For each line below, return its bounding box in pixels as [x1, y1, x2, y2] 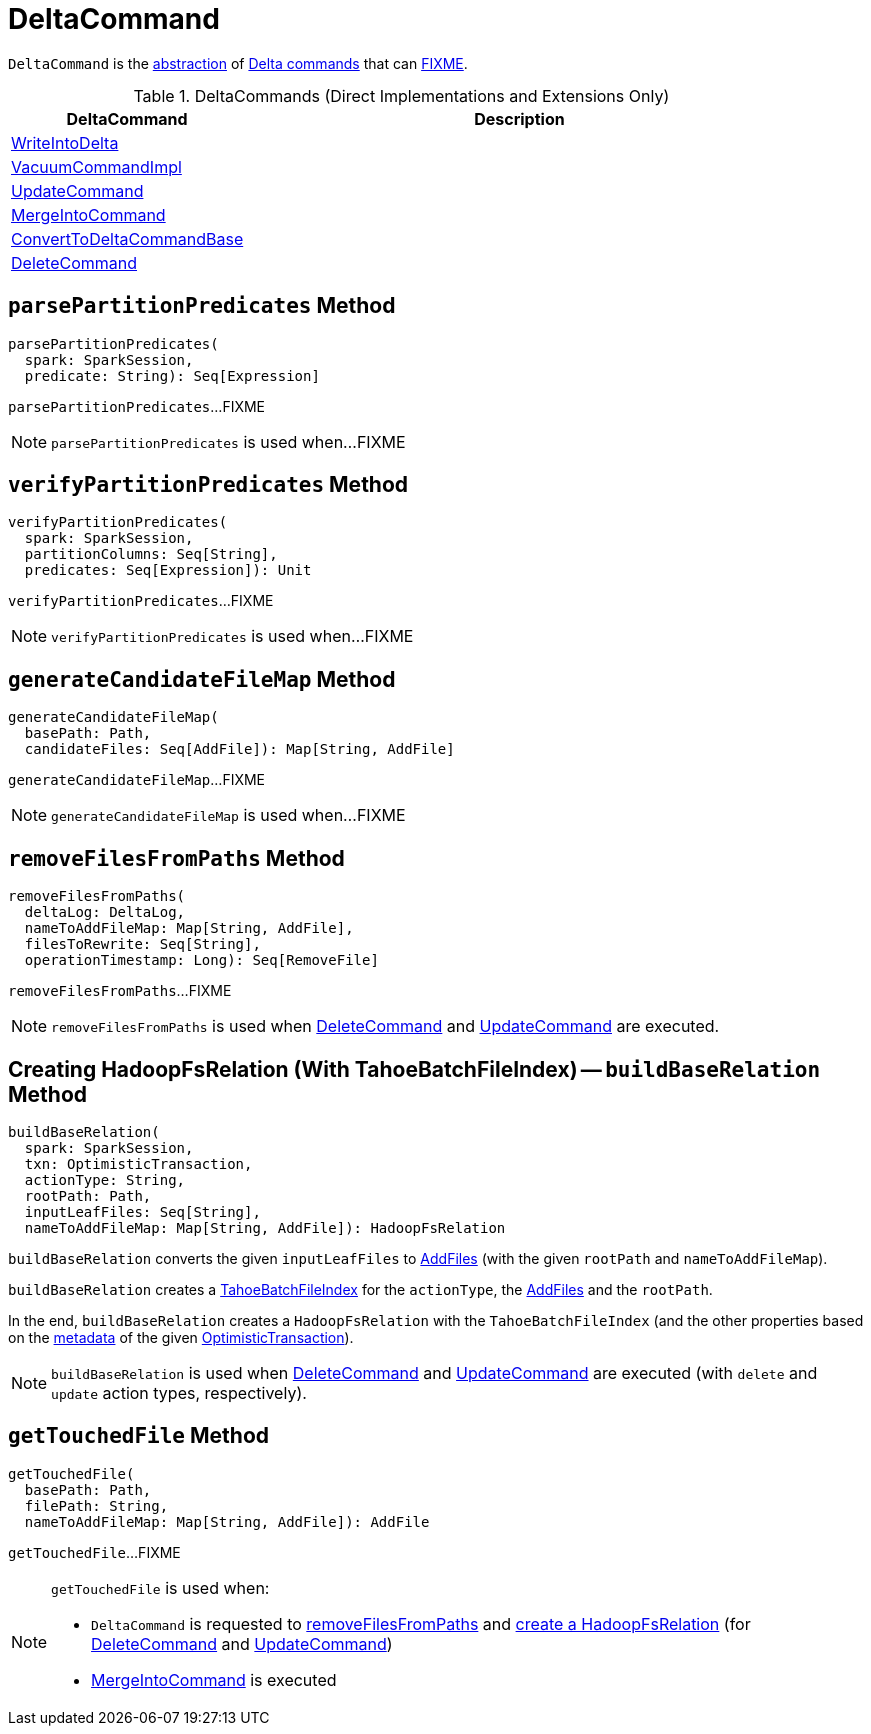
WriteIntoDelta [11, 132, 119, 153]
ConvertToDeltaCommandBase [11, 228, 244, 249]
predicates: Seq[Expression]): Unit [24, 562, 312, 579]
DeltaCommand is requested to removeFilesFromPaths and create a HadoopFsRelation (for [91, 1613, 751, 1634]
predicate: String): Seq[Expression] [24, 367, 320, 384]
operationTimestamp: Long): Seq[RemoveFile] [24, 952, 379, 969]
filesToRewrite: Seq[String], [24, 936, 261, 953]
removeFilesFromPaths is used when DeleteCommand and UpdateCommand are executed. [51, 1016, 720, 1037]
